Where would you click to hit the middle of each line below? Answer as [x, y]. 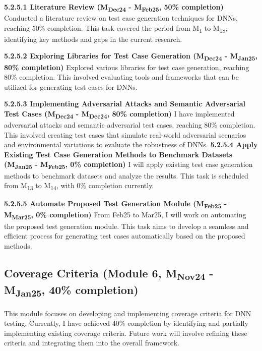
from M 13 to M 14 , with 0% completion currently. [79, 186]
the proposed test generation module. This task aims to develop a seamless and [126, 226]
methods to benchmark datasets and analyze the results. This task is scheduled [126, 175]
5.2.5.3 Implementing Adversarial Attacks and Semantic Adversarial [125, 104]
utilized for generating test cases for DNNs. [71, 86]
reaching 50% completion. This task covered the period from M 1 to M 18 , [116, 28]
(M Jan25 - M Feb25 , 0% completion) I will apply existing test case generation [128, 165]
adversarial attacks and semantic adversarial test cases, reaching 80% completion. [130, 125]
